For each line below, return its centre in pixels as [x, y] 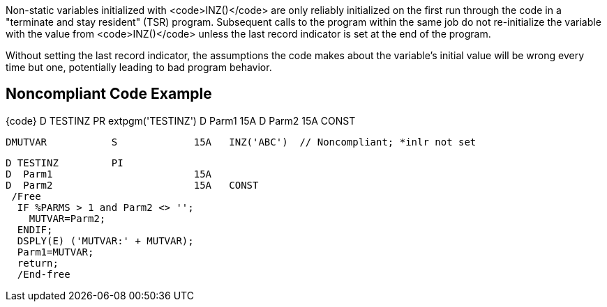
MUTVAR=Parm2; [67, 218]
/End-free [44, 274]
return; [38, 263]
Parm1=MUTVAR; [55, 252]
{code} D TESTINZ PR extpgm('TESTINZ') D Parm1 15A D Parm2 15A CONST [181, 120]
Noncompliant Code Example [109, 94]
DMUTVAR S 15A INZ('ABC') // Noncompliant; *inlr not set [241, 142]
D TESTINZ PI [65, 163]
